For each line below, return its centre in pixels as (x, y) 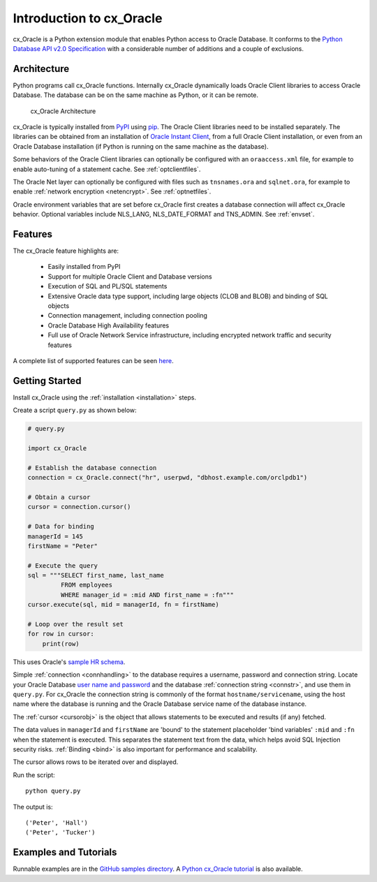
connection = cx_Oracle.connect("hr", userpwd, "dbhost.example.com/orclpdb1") (168, 478)
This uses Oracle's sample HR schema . (69, 662)
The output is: (33, 807)
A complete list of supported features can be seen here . (93, 360)
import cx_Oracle (57, 448)
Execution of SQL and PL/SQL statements (108, 286)
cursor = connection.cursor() (79, 507)
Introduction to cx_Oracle (88, 18)
